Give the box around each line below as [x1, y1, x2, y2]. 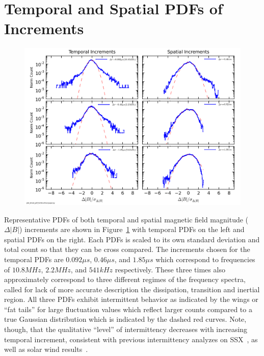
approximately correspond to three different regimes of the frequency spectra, [4, 274, 246, 285]
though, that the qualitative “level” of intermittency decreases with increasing [4, 324, 248, 335]
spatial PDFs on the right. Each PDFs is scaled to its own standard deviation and [4, 234, 260, 244]
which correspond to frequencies [155, 253, 255, 264]
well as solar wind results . [4, 344, 88, 354]
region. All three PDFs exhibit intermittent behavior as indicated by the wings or [4, 294, 258, 304]
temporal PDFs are [4, 253, 64, 264]
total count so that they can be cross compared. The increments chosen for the [4, 244, 250, 255]
